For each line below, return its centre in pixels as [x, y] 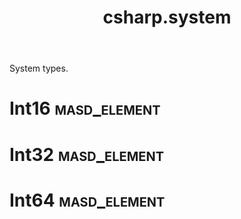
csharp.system [167, 17]
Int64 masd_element [87, 200]
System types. [39, 68]
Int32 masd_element [87, 154]
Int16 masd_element [85, 108]
